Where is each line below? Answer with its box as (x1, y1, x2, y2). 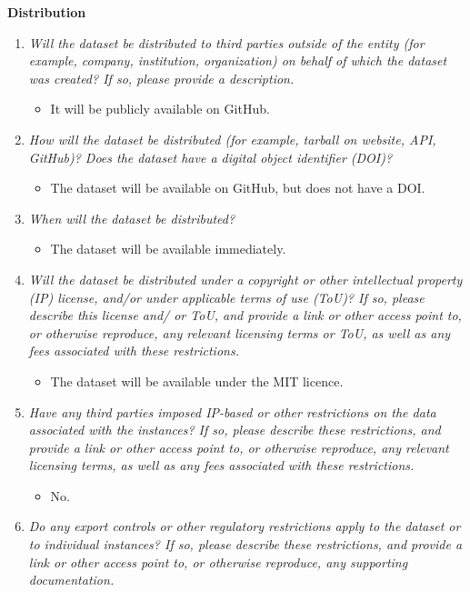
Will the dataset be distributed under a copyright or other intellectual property (28, 269, 463, 288)
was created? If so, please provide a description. (28, 68, 295, 87)
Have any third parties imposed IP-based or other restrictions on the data (28, 402, 436, 421)
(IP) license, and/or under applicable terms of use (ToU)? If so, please (28, 287, 425, 306)
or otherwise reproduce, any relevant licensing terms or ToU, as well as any (28, 323, 451, 342)
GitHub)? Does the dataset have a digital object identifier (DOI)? (28, 147, 393, 166)
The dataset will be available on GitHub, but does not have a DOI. (50, 178, 425, 197)
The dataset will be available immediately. (50, 239, 286, 258)
